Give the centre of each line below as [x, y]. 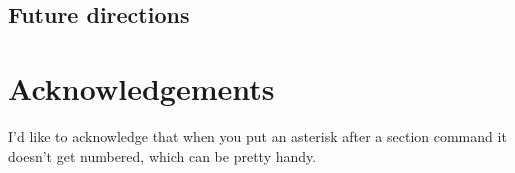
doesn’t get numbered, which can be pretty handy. [162, 155]
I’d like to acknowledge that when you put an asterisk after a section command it [257, 135]
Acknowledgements [141, 87]
